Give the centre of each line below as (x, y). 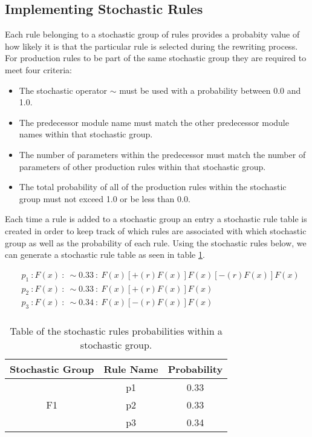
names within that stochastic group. (86, 134)
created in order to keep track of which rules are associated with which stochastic (156, 230)
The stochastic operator (63, 90)
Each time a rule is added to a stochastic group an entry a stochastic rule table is (156, 219)
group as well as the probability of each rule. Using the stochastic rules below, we (156, 242)
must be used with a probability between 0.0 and (210, 90)
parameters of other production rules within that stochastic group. (142, 166)
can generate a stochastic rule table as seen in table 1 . (105, 255)
